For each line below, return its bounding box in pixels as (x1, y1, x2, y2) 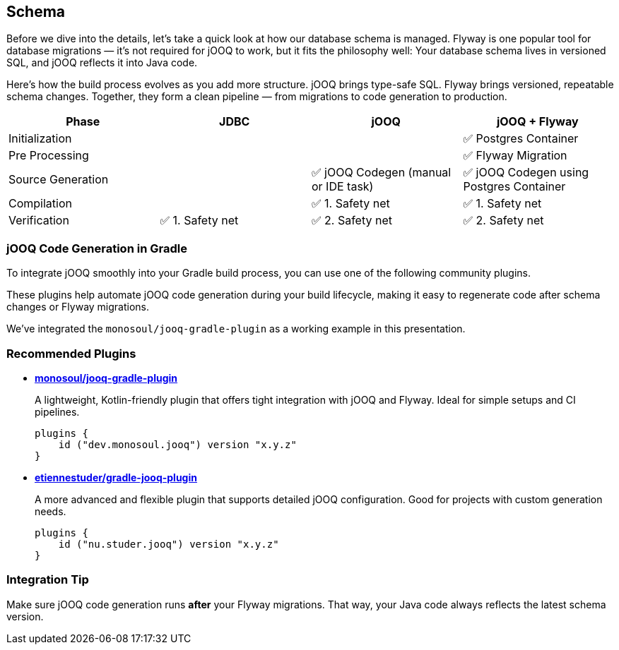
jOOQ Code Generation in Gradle (6, 241, 187, 255)
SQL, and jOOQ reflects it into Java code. (6, 56, 198, 69)
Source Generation (8, 172, 109, 187)
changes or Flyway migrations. (6, 301, 150, 313)
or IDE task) (312, 179, 374, 194)
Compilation (8, 196, 72, 211)
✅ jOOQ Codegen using (463, 165, 589, 180)
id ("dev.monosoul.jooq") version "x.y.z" (58, 438, 297, 450)
